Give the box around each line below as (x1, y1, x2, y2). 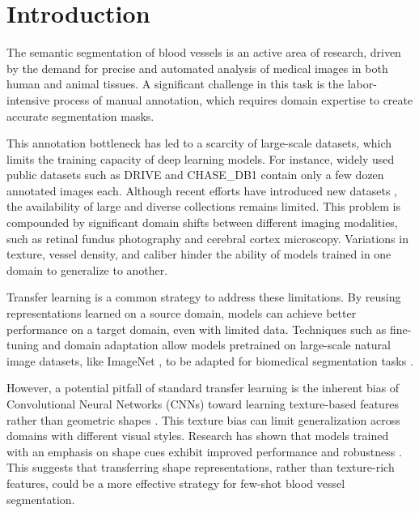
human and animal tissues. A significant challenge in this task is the (6, 75, 345, 92)
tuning (6, 336, 39, 353)
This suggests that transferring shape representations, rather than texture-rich (6, 459, 395, 476)
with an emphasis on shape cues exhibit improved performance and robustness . (6, 442, 402, 460)
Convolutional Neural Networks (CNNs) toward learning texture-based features (6, 395, 400, 412)
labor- (347, 75, 377, 92)
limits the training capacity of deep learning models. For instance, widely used (6, 150, 395, 167)
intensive (6, 91, 50, 108)
